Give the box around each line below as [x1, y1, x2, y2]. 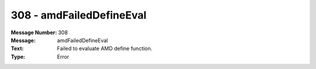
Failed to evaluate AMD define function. [57, 45, 153, 52]
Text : [11, 45, 24, 52]
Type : [11, 53, 26, 60]
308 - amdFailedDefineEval [11, 9, 147, 21]
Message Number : [11, 29, 57, 36]
